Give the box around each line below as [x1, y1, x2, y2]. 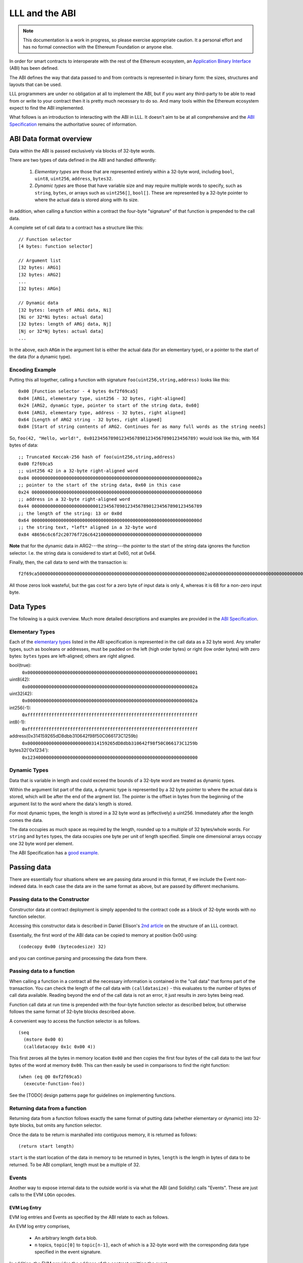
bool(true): [9, 662, 32, 668]
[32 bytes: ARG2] [18, 272, 61, 277]
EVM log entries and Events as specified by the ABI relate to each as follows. [9, 1214, 169, 1220]
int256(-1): [9, 705, 31, 711]
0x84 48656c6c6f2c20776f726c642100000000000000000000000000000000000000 [18, 531, 202, 538]
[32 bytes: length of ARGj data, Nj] [18, 321, 112, 327]
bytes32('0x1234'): [9, 747, 49, 753]
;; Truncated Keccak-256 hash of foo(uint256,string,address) [18, 454, 176, 460]
